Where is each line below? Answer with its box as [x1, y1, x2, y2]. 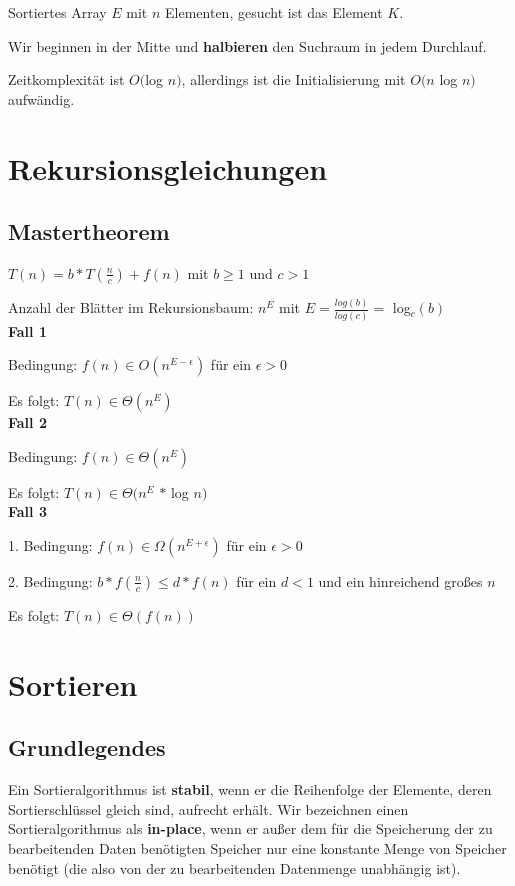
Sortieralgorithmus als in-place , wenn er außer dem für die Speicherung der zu [8, 818, 493, 839]
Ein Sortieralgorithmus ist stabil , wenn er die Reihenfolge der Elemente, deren [8, 779, 492, 800]
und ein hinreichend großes [318, 570, 483, 591]
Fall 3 [8, 501, 47, 522]
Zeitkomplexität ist [8, 69, 125, 90]
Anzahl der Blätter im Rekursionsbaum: [8, 297, 254, 318]
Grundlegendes [8, 732, 166, 763]
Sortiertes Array [8, 2, 107, 22]
